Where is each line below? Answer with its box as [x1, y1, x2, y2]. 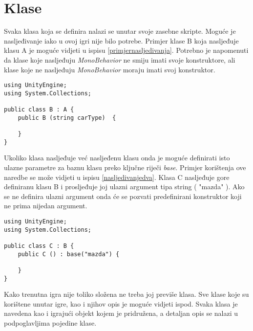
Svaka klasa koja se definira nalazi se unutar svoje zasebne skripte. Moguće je [4, 26, 236, 36]
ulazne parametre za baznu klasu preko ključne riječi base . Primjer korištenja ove [4, 162, 246, 172]
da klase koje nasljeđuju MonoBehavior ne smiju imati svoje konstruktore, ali [4, 54, 235, 65]
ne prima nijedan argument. [4, 200, 87, 211]
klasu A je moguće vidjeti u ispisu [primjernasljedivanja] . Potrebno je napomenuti [4, 45, 249, 55]
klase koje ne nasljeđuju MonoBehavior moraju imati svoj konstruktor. [4, 64, 215, 74]
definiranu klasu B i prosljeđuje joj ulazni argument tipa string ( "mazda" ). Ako [4, 181, 245, 192]
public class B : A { [4, 106, 74, 113]
